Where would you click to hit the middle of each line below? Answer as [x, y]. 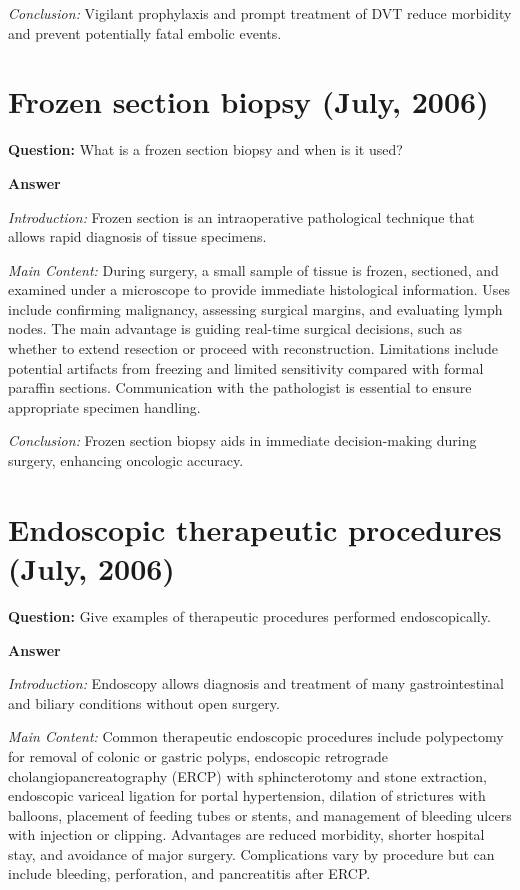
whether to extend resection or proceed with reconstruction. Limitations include [253, 348]
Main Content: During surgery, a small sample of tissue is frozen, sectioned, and [253, 269]
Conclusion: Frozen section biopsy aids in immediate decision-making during [242, 440]
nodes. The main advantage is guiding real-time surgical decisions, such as [235, 328]
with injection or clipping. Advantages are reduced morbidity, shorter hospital [246, 834]
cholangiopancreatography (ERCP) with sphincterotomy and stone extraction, [247, 775]
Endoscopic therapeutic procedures [255, 528]
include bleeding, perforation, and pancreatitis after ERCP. [189, 873]
